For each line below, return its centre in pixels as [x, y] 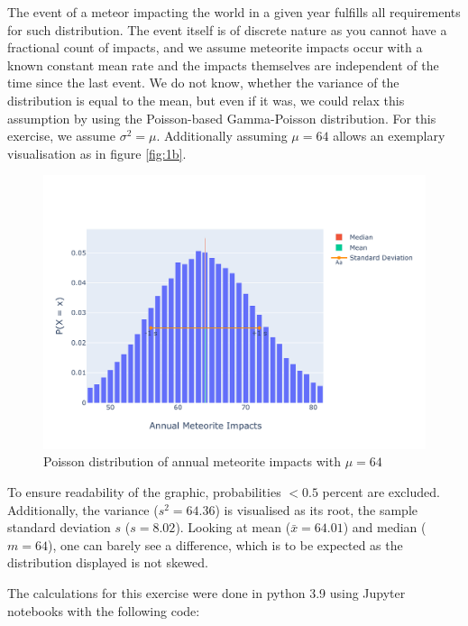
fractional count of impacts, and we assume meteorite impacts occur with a [215, 47]
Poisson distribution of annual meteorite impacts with [192, 461]
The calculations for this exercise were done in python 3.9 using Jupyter [206, 593]
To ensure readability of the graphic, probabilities [144, 492]
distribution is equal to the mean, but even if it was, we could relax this [206, 100]
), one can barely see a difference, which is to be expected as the [225, 544]
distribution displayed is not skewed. [108, 562]
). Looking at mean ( [233, 527]
